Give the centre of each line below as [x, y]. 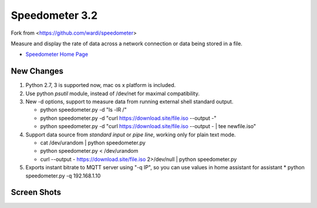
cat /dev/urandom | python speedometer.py [93, 142]
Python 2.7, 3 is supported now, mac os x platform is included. [101, 85]
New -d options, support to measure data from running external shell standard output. [129, 102]
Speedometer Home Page [57, 54]
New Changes [37, 71]
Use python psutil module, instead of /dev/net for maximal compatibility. [112, 93]
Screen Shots [36, 192]
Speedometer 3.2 [54, 15]
